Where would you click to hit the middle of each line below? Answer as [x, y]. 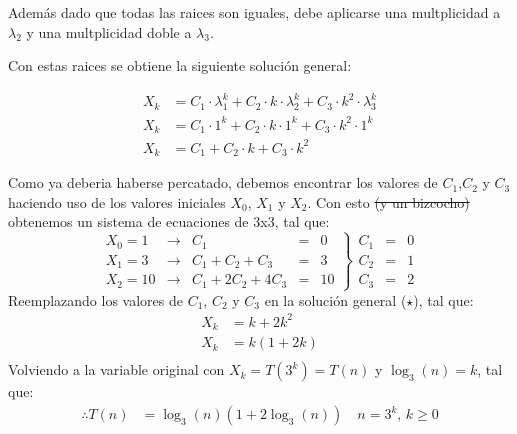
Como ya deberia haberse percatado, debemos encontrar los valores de [223, 182]
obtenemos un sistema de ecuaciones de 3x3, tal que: [169, 221]
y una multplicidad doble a [109, 31]
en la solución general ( [335, 299]
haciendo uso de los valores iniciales [117, 201]
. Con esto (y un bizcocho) [388, 201]
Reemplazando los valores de [95, 299]
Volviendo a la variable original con [116, 369]
